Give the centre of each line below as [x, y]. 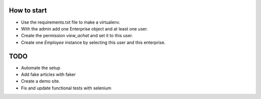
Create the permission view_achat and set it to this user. [77, 36]
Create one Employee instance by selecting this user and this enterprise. [93, 42]
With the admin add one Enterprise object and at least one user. [85, 28]
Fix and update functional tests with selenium [66, 88]
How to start [28, 10]
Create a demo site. [41, 81]
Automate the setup [41, 68]
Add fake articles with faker [48, 74]
